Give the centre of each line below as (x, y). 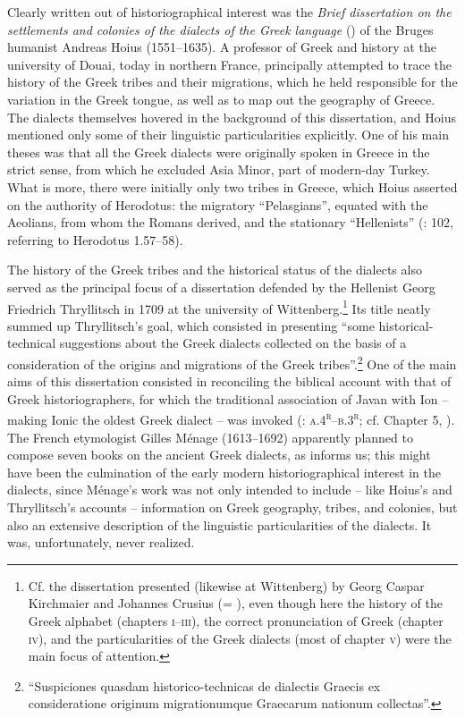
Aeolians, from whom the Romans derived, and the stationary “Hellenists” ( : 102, (230, 222)
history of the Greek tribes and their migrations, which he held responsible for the (232, 82)
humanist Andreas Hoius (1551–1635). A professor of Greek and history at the (222, 47)
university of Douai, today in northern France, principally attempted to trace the (229, 64)
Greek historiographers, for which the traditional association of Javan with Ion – (228, 398)
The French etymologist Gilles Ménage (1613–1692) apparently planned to (210, 437)
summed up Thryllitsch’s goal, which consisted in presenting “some (191, 325)
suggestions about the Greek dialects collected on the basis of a (233, 343)
